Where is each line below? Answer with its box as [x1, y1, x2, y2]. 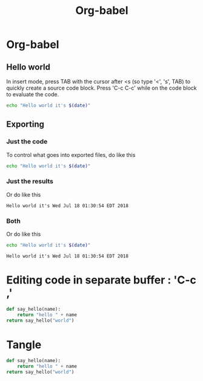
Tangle [6, 337, 42, 351]
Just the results [6, 177, 53, 185]
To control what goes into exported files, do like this [6, 151, 136, 158]
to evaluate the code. [6, 91, 59, 98]
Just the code [6, 137, 48, 146]
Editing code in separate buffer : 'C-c [6, 273, 197, 287]
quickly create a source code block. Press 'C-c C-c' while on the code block [6, 84, 197, 91]
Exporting [6, 119, 44, 130]
